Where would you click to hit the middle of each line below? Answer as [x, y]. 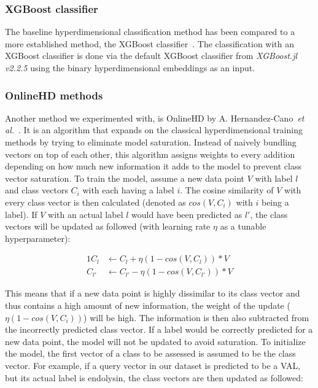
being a [275, 202]
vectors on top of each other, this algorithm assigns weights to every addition [150, 154]
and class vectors [37, 190]
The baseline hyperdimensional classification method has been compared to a [150, 32]
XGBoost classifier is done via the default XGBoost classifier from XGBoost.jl [151, 56]
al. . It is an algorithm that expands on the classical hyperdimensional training [154, 130]
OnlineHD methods [54, 95]
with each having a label [128, 190]
